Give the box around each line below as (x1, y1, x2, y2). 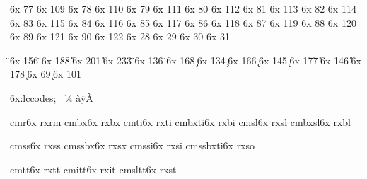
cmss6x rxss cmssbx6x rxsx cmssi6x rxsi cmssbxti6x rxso (10, 138, 255, 153)
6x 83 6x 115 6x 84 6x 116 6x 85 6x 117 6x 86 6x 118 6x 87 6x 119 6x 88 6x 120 (10, 15, 356, 30)
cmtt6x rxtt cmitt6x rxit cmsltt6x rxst (10, 161, 177, 176)
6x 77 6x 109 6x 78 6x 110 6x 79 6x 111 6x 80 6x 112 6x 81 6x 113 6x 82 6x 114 (10, 1, 356, 16)
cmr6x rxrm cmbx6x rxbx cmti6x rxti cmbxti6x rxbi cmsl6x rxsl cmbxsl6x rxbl (10, 114, 351, 129)
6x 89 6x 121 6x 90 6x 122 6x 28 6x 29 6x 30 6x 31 (10, 29, 231, 44)
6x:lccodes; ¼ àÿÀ (10, 90, 93, 105)
